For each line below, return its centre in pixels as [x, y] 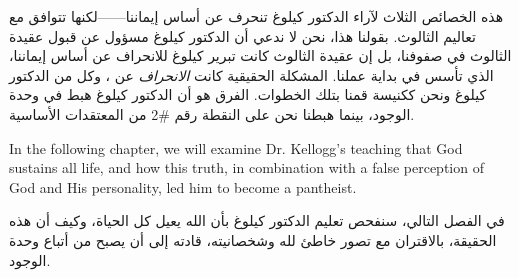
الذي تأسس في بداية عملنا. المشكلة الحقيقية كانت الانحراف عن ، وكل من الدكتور [251, 74]
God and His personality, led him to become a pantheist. [183, 186]
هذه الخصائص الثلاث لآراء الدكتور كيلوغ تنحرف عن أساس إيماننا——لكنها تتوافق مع [256, 16]
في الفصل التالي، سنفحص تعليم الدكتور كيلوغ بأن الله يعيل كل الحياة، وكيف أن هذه [257, 220]
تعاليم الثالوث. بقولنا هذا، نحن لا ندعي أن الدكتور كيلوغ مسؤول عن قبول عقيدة [242, 35]
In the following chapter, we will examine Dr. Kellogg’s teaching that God [236, 147]
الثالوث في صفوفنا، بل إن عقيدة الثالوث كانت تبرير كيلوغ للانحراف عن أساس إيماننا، [260, 55]
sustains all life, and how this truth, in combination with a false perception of [246, 167]
